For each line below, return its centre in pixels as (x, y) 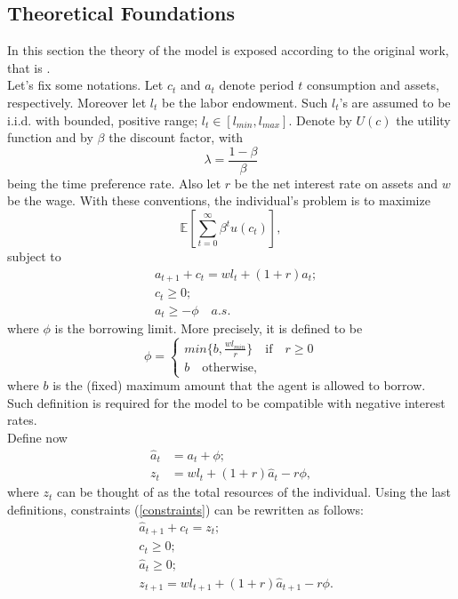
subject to (34, 256)
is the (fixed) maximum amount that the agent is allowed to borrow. (239, 385)
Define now (37, 437)
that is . (29, 67)
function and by (50, 137)
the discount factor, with (176, 137)
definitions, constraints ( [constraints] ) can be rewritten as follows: (185, 509)
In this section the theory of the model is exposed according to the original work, (228, 50)
